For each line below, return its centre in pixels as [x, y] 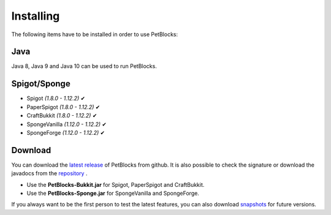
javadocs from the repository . [49, 173]
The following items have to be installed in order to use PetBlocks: [94, 34]
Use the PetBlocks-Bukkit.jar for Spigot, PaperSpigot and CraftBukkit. [116, 184]
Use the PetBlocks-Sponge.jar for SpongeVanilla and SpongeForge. [113, 193]
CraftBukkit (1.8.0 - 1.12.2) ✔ [62, 116]
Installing [36, 16]
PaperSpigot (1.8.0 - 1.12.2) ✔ [63, 107]
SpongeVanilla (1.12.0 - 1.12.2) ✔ [67, 124]
